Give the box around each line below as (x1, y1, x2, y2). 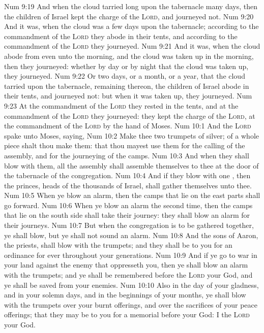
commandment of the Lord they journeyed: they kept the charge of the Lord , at (4, 110, 255, 121)
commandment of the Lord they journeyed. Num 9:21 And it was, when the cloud (4, 41, 260, 51)
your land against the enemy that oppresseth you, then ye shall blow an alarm (4, 259, 248, 270)
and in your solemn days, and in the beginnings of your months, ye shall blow (4, 289, 246, 300)
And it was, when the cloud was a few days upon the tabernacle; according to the (4, 21, 259, 31)
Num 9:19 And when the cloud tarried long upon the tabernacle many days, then (4, 1, 258, 11)
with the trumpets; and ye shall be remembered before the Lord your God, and (4, 270, 253, 280)
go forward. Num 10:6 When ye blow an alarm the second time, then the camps (4, 199, 253, 210)
